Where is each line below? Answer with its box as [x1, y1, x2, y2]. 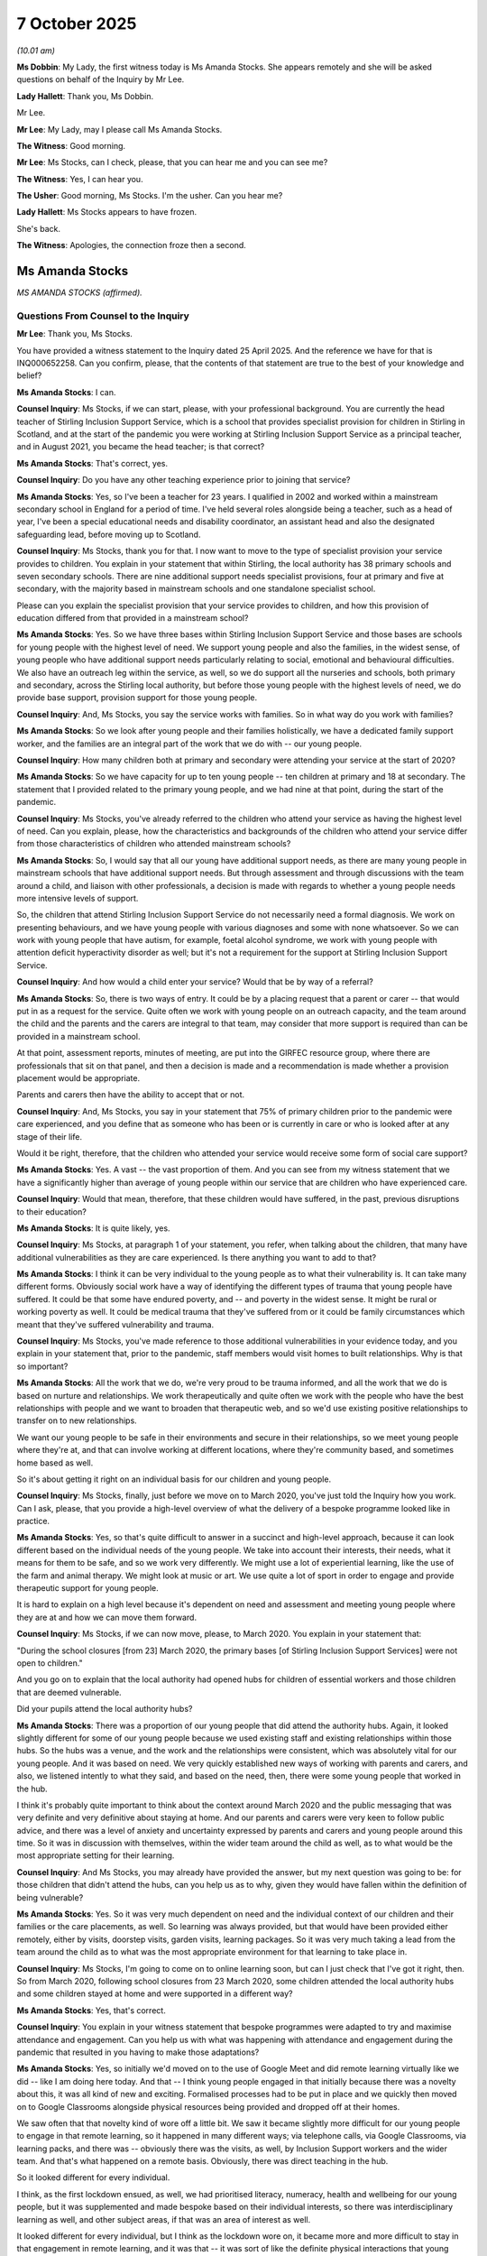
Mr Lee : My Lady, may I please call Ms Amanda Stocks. [16, 124, 223, 134]
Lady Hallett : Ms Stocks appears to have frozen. [16, 207, 198, 217]
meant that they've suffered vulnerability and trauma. [16, 1318, 215, 1330]
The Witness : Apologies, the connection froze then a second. [16, 240, 247, 251]
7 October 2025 [16, 14, 137, 33]
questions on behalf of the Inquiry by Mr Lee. [16, 74, 185, 85]
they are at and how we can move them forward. [16, 1612, 198, 1623]
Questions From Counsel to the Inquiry [16, 310, 189, 322]
